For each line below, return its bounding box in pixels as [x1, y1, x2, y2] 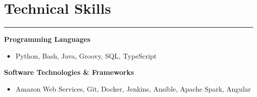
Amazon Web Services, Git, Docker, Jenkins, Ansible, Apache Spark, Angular [15, 83, 251, 94]
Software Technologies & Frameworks [4, 67, 134, 77]
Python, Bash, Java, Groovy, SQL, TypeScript [15, 50, 157, 61]
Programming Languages [4, 34, 90, 44]
